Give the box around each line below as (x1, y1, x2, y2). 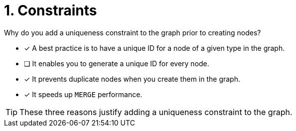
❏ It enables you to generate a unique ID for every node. (24, 59, 209, 68)
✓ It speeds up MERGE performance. (24, 90, 143, 99)
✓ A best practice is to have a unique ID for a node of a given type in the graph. (24, 43, 285, 52)
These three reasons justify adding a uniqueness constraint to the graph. (19, 107, 293, 117)
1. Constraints (4, 2, 97, 19)
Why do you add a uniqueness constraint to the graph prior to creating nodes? (4, 28, 261, 37)
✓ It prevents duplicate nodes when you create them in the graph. (24, 74, 240, 83)
